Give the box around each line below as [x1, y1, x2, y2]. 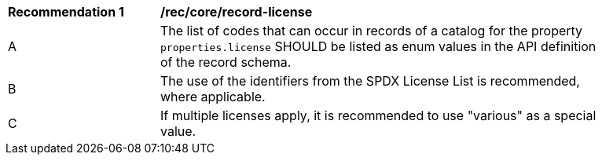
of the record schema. [160, 54, 292, 70]
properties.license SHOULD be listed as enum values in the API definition [160, 38, 596, 54]
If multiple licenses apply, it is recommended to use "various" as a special [160, 108, 596, 123]
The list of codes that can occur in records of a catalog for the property [160, 23, 583, 38]
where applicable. [160, 89, 266, 104]
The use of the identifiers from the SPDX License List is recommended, [160, 73, 580, 89]
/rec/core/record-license [160, 4, 313, 20]
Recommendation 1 [8, 4, 124, 20]
